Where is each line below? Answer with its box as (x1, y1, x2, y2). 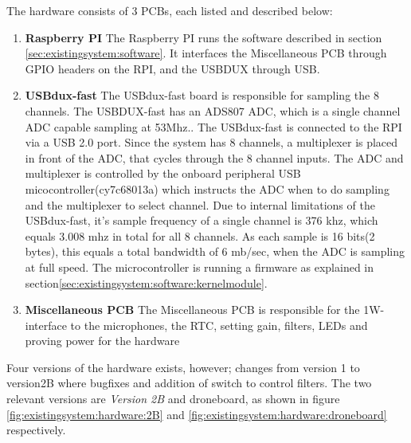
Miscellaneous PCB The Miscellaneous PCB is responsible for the (25, 301, 360, 318)
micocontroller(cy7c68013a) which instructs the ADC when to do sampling (25, 180, 389, 197)
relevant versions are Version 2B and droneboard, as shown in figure (6, 390, 340, 407)
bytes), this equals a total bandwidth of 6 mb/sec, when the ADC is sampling (25, 243, 405, 260)
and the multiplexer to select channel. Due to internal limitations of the (25, 196, 375, 213)
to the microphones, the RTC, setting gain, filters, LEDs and (70, 316, 368, 333)
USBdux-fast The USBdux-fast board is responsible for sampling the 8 (25, 87, 379, 104)
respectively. (6, 421, 66, 438)
